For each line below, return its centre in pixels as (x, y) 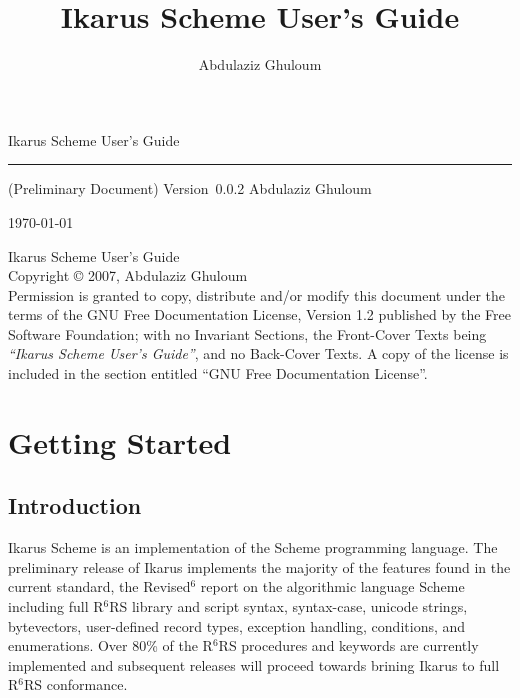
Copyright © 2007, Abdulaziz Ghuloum (128, 275)
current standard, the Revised (99, 586)
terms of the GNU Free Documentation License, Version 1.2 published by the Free (259, 314)
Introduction (75, 505)
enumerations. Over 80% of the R (110, 645)
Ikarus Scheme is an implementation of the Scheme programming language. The (253, 547)
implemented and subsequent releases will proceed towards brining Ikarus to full (254, 664)
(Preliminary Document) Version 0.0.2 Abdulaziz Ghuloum (190, 188)
